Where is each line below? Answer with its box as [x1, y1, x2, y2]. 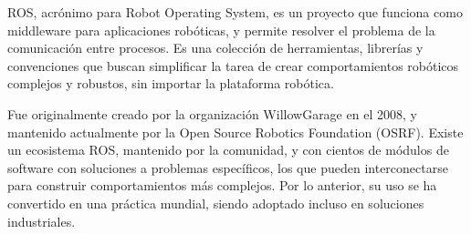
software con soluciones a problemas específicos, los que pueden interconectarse [7, 158, 448, 177]
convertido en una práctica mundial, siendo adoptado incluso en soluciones [7, 193, 424, 212]
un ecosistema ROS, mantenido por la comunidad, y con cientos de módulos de [7, 140, 449, 159]
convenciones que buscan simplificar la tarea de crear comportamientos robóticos [7, 56, 459, 75]
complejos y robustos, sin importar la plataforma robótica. [7, 74, 334, 93]
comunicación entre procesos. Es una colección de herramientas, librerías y [7, 38, 424, 57]
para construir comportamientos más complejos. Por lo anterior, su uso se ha [7, 176, 437, 195]
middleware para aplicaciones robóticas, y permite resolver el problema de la [7, 20, 435, 39]
